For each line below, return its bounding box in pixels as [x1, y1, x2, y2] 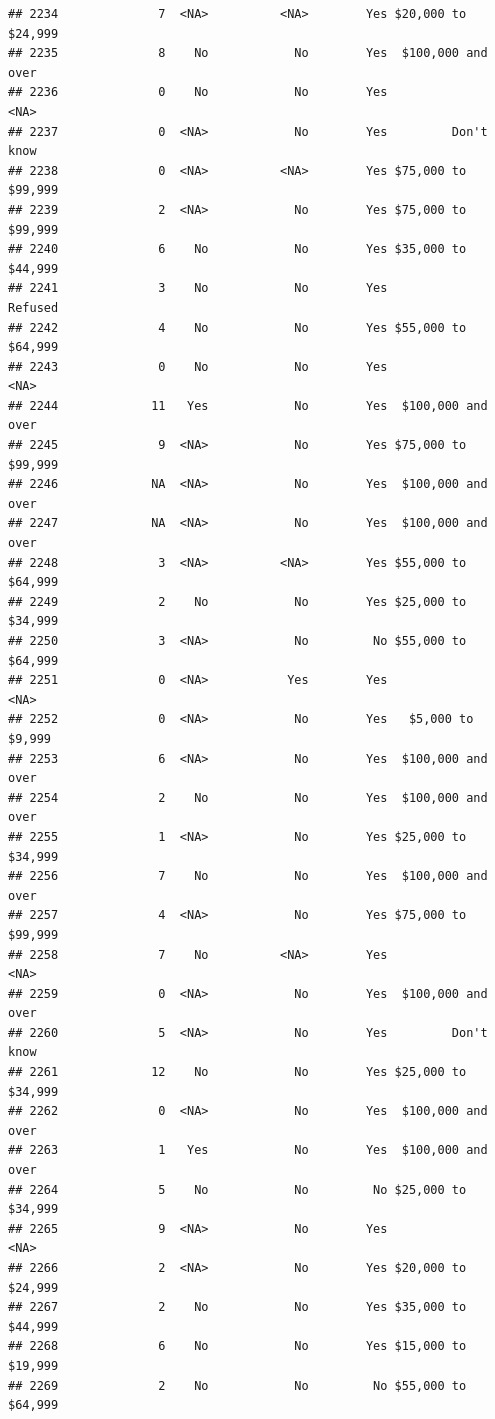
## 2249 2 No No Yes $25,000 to [8, 594, 467, 609]
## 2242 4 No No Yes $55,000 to [8, 320, 467, 335]
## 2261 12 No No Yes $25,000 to [8, 1065, 467, 1080]
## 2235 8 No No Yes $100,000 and [8, 46, 488, 61]
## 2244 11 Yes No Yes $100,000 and [8, 398, 488, 413]
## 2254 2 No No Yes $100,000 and [8, 790, 488, 805]
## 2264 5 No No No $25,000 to [8, 1182, 467, 1197]
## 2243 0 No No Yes [8, 359, 388, 374]
